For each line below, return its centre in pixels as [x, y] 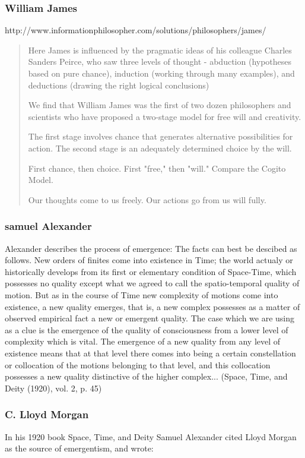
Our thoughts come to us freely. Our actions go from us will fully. [147, 199]
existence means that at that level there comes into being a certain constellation [150, 353]
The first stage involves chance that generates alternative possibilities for [161, 136]
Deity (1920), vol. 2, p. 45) [53, 388]
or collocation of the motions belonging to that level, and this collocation [138, 364]
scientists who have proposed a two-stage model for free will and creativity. [165, 116]
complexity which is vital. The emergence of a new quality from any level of [143, 341]
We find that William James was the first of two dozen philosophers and [160, 105]
